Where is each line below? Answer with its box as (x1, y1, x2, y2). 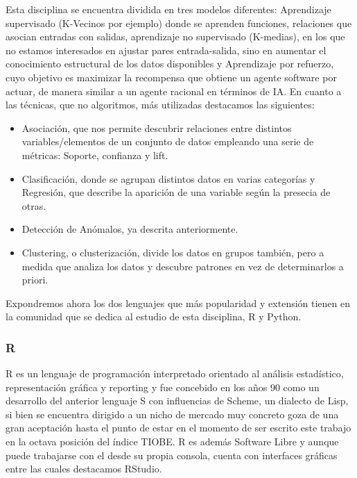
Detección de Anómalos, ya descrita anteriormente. (21, 222, 238, 236)
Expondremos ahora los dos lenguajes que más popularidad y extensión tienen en (6, 295, 351, 310)
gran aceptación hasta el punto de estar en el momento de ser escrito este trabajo (6, 420, 351, 435)
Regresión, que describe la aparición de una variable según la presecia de (21, 185, 331, 199)
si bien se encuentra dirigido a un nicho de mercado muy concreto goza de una (6, 406, 339, 421)
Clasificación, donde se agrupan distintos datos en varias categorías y (21, 171, 315, 186)
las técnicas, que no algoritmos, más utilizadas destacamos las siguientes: (6, 97, 315, 112)
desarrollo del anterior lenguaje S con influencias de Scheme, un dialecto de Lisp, (6, 393, 349, 408)
